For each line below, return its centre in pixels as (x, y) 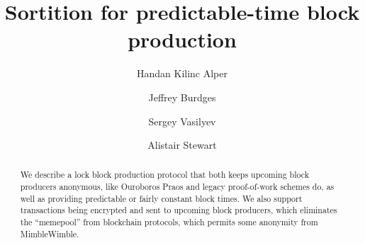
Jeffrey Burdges (182, 97)
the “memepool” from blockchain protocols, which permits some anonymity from (169, 222)
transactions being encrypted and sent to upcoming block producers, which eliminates (179, 210)
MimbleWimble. (50, 233)
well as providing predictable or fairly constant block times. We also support (161, 198)
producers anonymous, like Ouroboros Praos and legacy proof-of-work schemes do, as (177, 187)
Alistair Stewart (182, 145)
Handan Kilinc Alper (182, 73)
